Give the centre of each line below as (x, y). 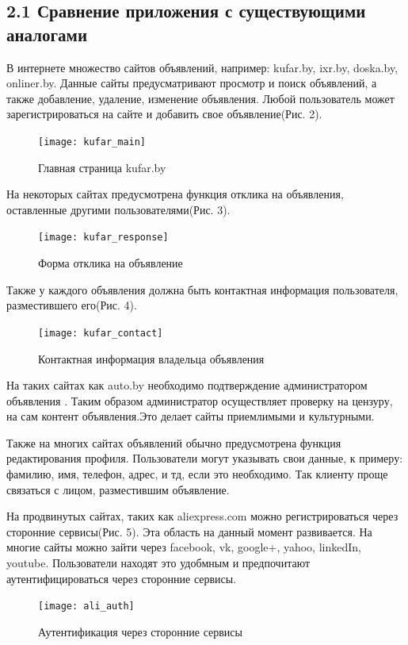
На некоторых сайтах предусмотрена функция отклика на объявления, (175, 194)
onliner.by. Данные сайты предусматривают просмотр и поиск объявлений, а (192, 83)
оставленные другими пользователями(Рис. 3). (118, 209)
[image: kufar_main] (92, 142)
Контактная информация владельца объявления (151, 358)
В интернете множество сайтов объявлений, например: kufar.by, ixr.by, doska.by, (202, 67)
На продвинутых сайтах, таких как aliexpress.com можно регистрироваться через (202, 516)
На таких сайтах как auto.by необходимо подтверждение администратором (187, 385)
